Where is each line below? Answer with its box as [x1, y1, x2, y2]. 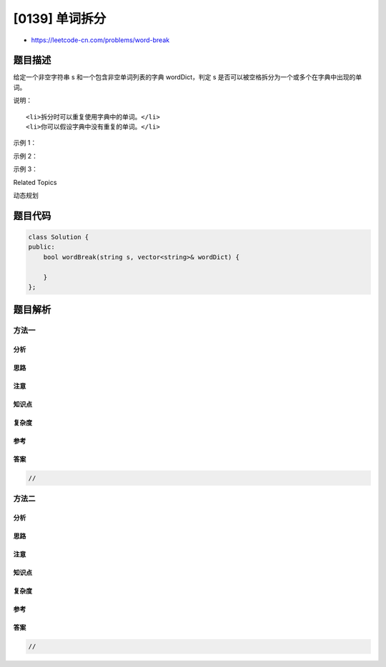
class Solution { [28, 233, 89, 241]
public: [28, 243, 55, 251]
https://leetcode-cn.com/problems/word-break [31, 36, 170, 44]
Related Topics [13, 178, 57, 186]
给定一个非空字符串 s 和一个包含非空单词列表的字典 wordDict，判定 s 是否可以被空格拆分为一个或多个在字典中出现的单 [13, 73, 362, 81]
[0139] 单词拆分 [13, 11, 107, 26]
